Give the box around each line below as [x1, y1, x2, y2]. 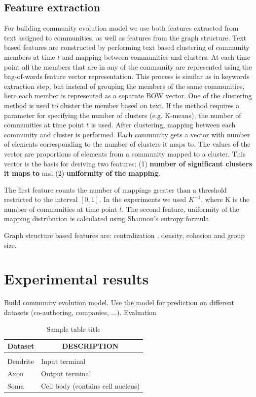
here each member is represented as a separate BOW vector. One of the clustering [4, 90, 252, 101]
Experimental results [4, 269, 149, 289]
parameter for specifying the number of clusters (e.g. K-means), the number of [4, 110, 241, 120]
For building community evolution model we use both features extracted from [4, 23, 239, 33]
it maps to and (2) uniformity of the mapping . [4, 168, 161, 178]
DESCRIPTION [62, 341, 119, 351]
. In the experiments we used [99, 194, 186, 204]
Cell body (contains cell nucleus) [41, 380, 140, 391]
